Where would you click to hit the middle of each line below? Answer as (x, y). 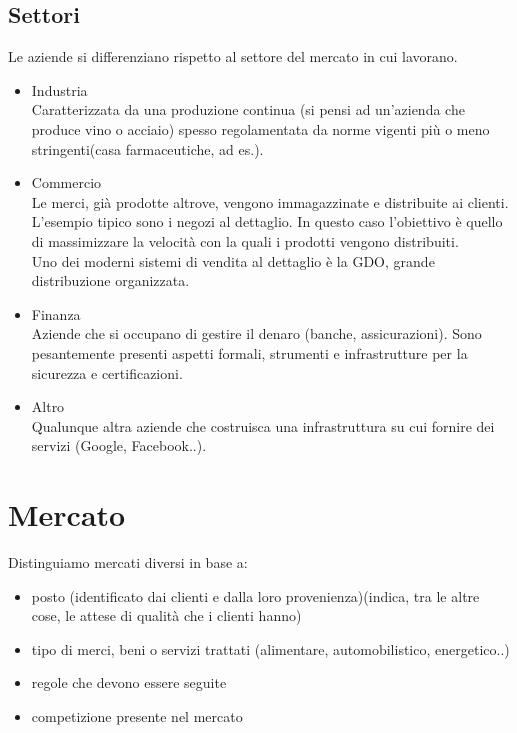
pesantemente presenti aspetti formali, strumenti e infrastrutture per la (249, 352)
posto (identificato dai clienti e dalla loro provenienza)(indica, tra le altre (255, 595)
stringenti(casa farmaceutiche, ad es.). (147, 148)
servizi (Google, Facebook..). (119, 445)
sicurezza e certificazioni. (107, 372)
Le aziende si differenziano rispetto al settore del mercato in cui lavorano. (233, 56)
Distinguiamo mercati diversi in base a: (128, 562)
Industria (59, 89)
